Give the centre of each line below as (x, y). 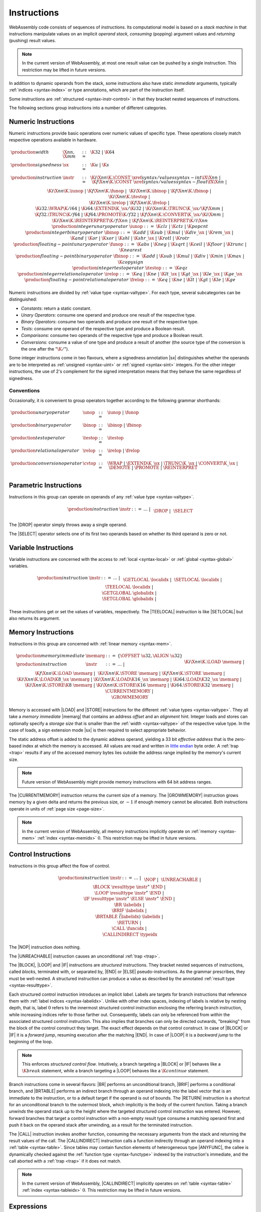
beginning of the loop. (31, 1042)
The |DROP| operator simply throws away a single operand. (68, 525)
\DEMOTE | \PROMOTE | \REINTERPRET (153, 467)
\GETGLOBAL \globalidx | (129, 593)
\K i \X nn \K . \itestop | (129, 197)
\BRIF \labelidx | (129, 911)
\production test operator (38, 438)
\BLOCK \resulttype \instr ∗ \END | (129, 886)
